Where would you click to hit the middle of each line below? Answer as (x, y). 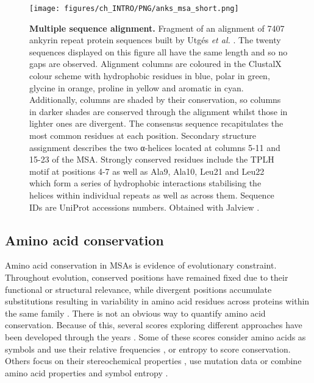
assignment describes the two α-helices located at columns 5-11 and (155, 147)
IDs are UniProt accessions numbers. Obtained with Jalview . (145, 207)
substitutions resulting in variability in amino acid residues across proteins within (157, 301)
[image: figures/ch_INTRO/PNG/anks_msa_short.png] (134, 9)
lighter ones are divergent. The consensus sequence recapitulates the (156, 123)
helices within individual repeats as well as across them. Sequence (152, 195)
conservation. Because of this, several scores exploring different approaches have (154, 325)
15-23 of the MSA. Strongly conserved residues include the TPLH (152, 159)
